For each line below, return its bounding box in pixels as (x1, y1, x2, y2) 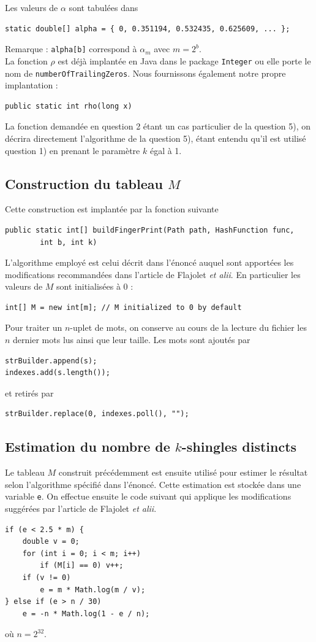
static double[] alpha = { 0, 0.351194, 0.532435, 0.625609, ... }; (5, 24, 290, 33)
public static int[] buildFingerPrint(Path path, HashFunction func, (5, 225, 295, 234)
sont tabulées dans (69, 1, 138, 14)
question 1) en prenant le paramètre (5, 144, 140, 157)
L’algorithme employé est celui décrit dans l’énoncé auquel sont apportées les (5, 256, 294, 269)
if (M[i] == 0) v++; (40, 561, 124, 570)
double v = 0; (22, 537, 80, 546)
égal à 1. (149, 144, 182, 157)
